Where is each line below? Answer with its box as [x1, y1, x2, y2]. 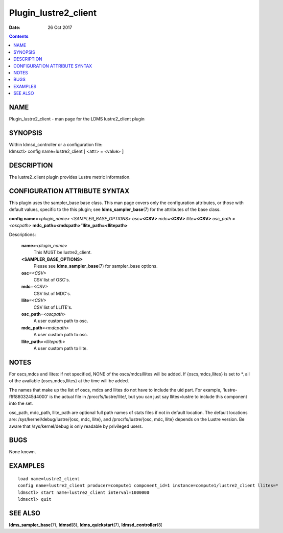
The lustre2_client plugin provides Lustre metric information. [9, 174, 131, 180]
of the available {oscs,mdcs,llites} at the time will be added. [9, 378, 129, 384]
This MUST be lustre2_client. [33, 250, 92, 255]
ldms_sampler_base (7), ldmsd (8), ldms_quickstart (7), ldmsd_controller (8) [9, 522, 163, 528]
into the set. [9, 400, 33, 406]
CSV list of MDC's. [33, 290, 71, 296]
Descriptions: [9, 232, 36, 237]
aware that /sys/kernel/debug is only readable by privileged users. [9, 423, 143, 429]
